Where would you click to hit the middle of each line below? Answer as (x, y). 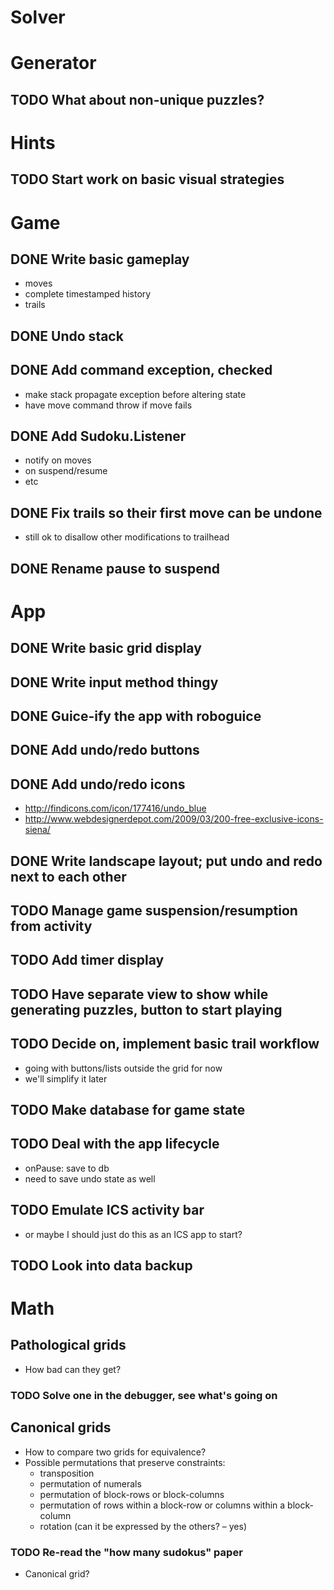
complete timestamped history (88, 294)
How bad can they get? (73, 1369)
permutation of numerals (90, 1483)
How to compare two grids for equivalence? (115, 1452)
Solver (38, 17)
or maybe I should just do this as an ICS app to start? (133, 1234)
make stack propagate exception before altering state (135, 394)
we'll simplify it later (66, 1078)
